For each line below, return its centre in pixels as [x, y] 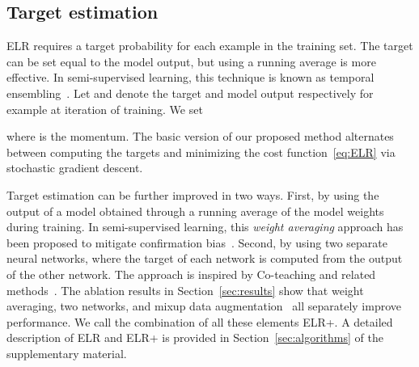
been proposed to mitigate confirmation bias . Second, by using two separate [197, 242]
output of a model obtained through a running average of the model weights [195, 211]
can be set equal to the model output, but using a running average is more [191, 61]
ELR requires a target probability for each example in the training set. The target [210, 46]
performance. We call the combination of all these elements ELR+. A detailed [200, 321]
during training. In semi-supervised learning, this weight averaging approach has [205, 227]
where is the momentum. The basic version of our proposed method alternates [200, 136]
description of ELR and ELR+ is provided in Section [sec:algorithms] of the [195, 337]
